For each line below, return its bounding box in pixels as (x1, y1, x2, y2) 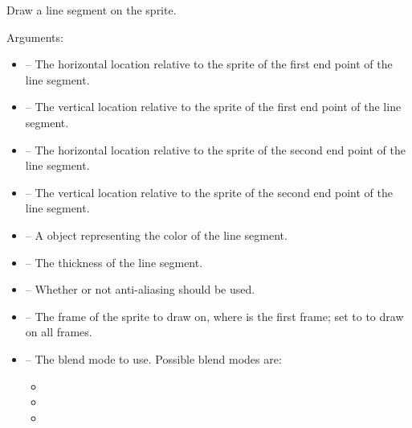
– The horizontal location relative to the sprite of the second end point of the (25, 141, 406, 158)
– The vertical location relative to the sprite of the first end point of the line (25, 98, 402, 115)
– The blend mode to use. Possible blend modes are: (25, 350, 282, 367)
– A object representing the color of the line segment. (25, 226, 288, 243)
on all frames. (25, 323, 92, 340)
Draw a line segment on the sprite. (6, 2, 177, 18)
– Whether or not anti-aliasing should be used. (25, 281, 255, 298)
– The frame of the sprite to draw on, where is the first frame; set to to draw (25, 307, 404, 324)
